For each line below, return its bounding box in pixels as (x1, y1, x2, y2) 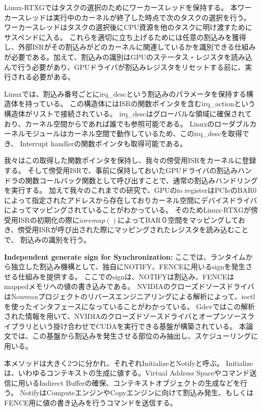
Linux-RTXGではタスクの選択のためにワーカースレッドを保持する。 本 (4, 2, 238, 12)
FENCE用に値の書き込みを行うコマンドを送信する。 (4, 397, 177, 407)
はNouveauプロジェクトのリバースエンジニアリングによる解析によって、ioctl (4, 291, 255, 302)
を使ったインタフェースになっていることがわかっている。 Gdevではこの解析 (4, 301, 255, 311)
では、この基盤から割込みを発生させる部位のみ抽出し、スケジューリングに (11, 331, 258, 341)
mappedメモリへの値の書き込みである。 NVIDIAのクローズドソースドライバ (4, 281, 254, 292)
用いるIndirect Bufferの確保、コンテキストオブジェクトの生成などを (18, 377, 240, 388)
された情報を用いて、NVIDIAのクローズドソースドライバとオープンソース (4, 311, 247, 321)
